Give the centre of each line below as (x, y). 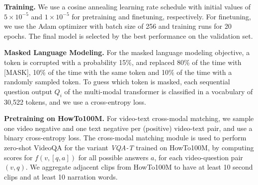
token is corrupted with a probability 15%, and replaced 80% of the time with (123, 62)
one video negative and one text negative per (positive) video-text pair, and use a (128, 128)
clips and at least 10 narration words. (61, 176)
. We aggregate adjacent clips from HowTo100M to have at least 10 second (139, 167)
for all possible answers (113, 157)
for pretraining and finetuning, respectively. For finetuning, (161, 16)
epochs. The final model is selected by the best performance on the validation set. (129, 35)
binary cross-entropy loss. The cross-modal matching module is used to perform (125, 138)
